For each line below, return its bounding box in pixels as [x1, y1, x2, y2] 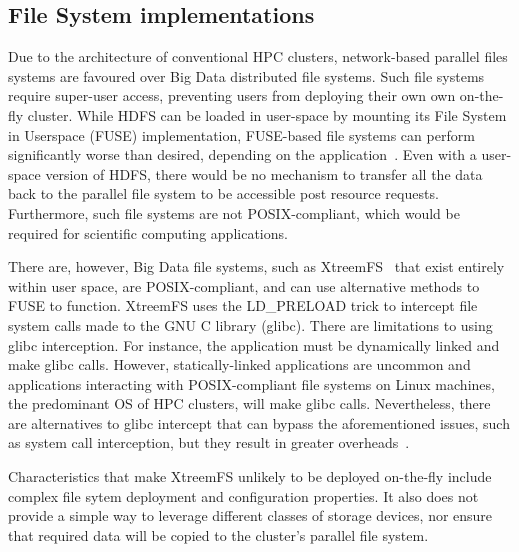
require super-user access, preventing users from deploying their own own [8, 85, 456, 106]
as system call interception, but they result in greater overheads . [8, 432, 410, 453]
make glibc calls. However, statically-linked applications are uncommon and [8, 354, 471, 375]
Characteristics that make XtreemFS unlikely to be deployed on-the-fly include [8, 466, 492, 487]
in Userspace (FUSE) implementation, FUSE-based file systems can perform [8, 124, 475, 145]
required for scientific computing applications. [8, 222, 288, 243]
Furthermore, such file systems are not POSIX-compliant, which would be [8, 202, 460, 223]
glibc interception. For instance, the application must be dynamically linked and [8, 334, 500, 355]
